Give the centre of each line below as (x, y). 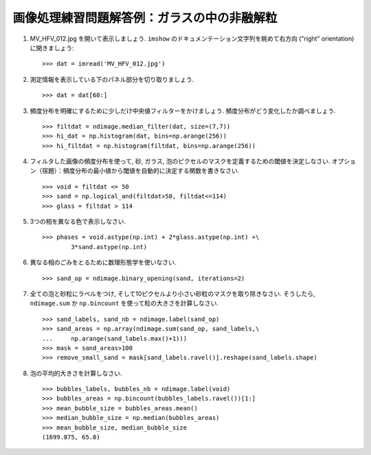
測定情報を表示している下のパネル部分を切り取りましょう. (112, 79)
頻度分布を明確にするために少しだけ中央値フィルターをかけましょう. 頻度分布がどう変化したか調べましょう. (183, 111)
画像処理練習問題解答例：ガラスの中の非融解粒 (145, 18)
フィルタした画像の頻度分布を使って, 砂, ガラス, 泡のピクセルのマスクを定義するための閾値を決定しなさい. (180, 161)
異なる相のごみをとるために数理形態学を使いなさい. (103, 262)
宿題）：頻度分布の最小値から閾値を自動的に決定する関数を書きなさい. (140, 171)
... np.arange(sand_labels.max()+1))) (115, 338)
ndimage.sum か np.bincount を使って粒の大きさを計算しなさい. (124, 304)
